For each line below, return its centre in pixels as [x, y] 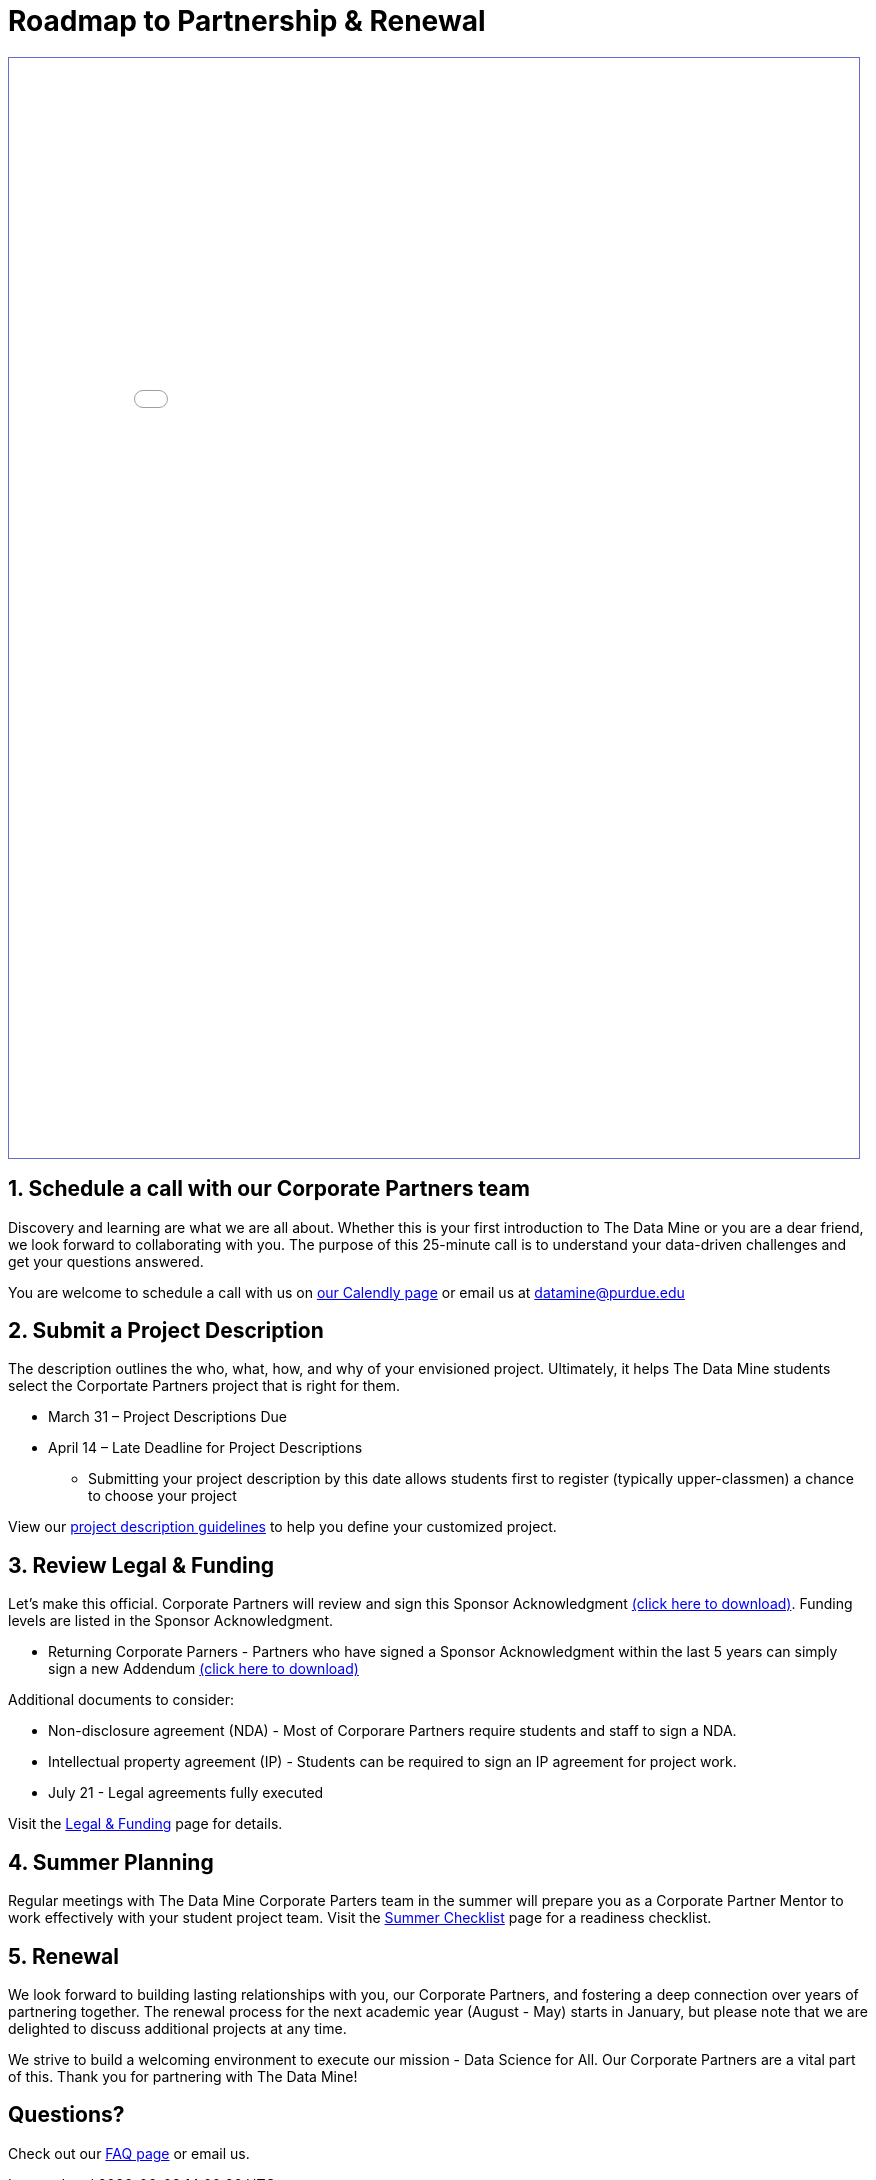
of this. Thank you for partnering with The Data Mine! [183, 2076]
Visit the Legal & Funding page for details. [145, 1824]
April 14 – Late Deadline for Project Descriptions [205, 1448]
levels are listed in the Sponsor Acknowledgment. [171, 1621]
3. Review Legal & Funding [141, 1565]
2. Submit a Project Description [166, 1331]
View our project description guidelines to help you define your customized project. [282, 1527]
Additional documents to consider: [121, 1700]
